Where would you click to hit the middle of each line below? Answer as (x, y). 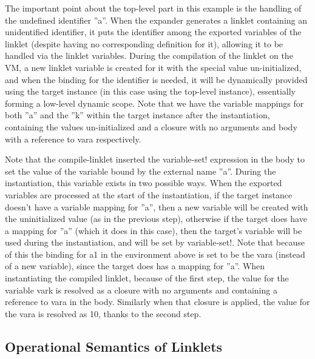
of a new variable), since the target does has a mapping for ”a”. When (135, 266)
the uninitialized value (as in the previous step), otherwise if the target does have (156, 219)
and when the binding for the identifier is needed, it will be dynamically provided (156, 79)
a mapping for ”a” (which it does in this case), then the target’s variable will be (154, 230)
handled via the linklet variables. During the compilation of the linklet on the (149, 55)
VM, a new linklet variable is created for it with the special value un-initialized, (153, 67)
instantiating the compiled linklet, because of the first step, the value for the (147, 278)
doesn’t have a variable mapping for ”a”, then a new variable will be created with (157, 206)
